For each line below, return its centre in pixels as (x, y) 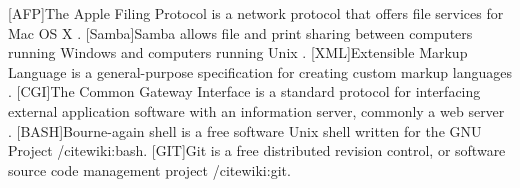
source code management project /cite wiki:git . (149, 169)
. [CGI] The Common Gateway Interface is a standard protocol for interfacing (244, 91)
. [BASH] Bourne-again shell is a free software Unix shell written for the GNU (245, 130)
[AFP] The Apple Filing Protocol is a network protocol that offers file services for (256, 13)
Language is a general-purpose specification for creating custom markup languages (260, 71)
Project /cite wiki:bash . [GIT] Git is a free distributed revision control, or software (257, 150)
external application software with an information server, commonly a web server (256, 110)
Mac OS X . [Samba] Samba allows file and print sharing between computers (240, 32)
